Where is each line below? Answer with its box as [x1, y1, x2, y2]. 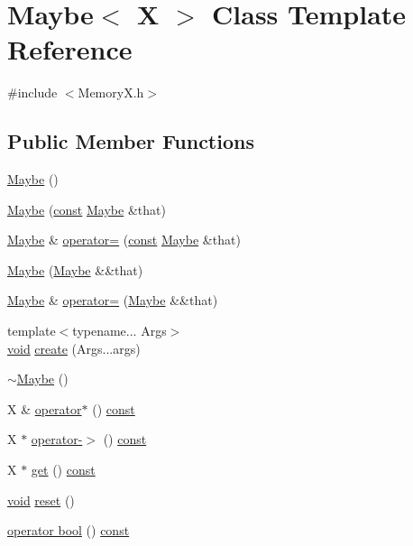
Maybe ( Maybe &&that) [7, 260, 143, 279]
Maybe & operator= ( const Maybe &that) [7, 230, 241, 249]
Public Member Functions [7, 127, 254, 155]
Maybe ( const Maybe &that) [7, 199, 166, 218]
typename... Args [72, 321, 167, 340]
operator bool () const [7, 521, 130, 540]
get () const [31, 460, 96, 479]
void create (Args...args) [7, 338, 141, 357]
